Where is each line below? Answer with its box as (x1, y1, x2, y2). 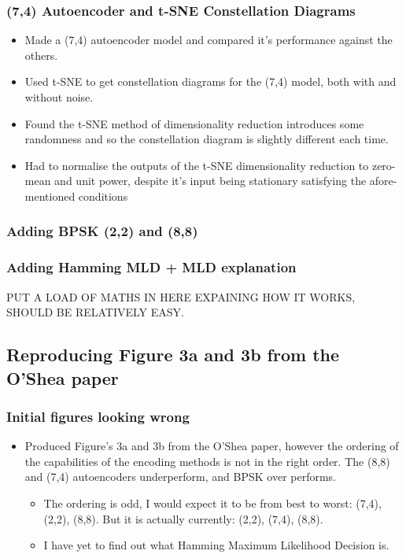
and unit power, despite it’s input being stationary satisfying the (54, 172, 367, 189)
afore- (369, 172, 397, 189)
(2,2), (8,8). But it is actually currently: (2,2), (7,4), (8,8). (43, 510, 323, 527)
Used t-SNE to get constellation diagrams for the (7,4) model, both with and (24, 73, 397, 90)
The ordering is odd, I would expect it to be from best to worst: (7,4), (43, 494, 382, 511)
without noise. (24, 89, 94, 105)
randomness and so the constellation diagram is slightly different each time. (24, 131, 389, 147)
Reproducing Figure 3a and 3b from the (6, 342, 340, 367)
